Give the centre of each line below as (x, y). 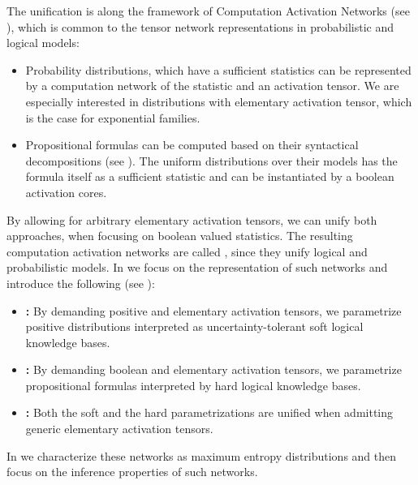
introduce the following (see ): (81, 283)
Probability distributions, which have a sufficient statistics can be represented (218, 69)
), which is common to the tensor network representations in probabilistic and (200, 26)
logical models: (43, 43)
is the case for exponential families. (113, 117)
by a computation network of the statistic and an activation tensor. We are (212, 86)
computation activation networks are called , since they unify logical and (187, 251)
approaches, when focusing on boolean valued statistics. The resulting (180, 236)
